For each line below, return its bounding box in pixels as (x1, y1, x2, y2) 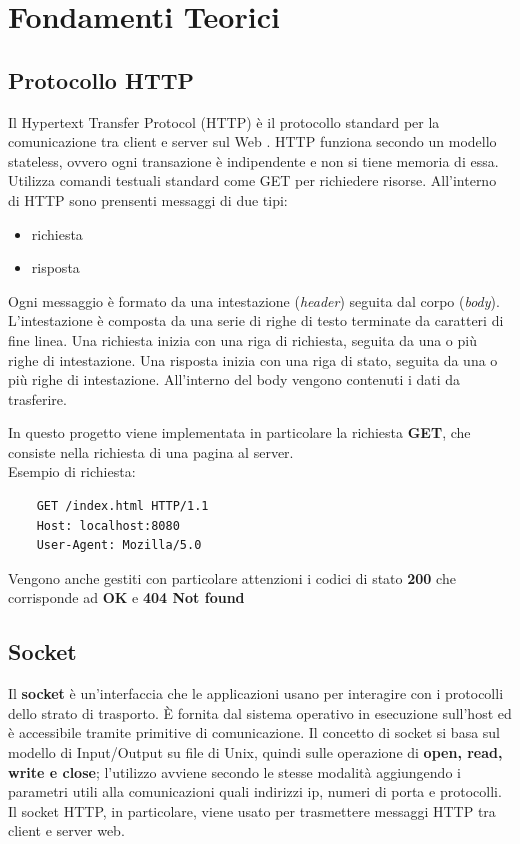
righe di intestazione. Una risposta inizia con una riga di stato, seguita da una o (8, 349, 498, 370)
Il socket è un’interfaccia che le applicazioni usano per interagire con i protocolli (8, 683, 504, 704)
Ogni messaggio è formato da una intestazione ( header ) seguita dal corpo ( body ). (8, 290, 500, 311)
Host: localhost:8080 (36, 518, 180, 533)
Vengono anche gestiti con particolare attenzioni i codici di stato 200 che (8, 567, 456, 588)
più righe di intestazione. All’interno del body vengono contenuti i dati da (8, 369, 461, 390)
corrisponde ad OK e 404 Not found (8, 587, 245, 608)
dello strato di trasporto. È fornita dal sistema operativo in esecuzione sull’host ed (8, 702, 512, 723)
